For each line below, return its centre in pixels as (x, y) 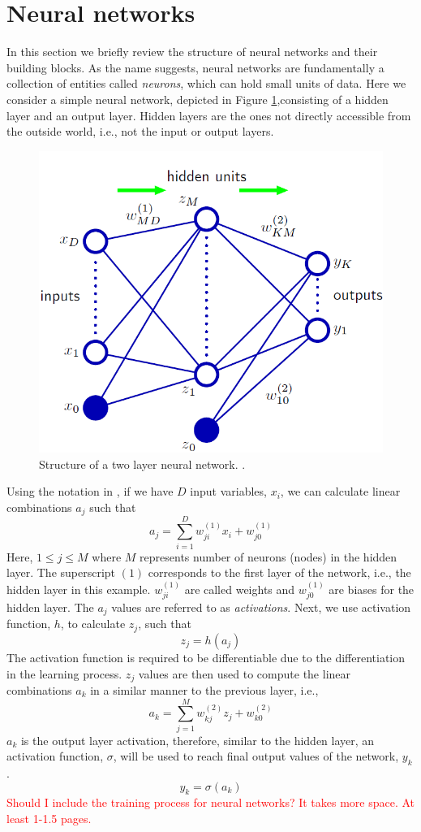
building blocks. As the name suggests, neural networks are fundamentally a (195, 67)
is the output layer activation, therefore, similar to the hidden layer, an (198, 740)
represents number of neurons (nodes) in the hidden (268, 556)
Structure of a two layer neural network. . (142, 464)
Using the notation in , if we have (90, 491)
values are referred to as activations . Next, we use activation (261, 607)
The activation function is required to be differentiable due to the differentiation (206, 657)
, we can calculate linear (340, 491)
